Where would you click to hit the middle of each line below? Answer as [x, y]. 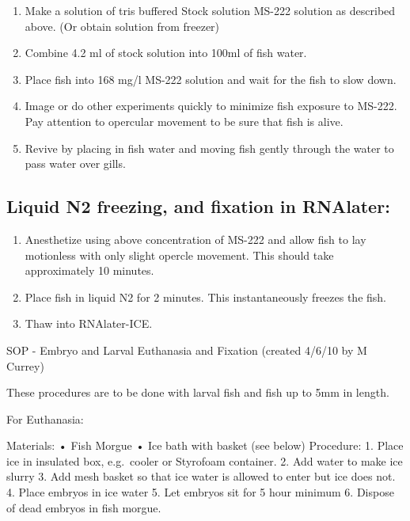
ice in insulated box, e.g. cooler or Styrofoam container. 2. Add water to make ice [205, 460]
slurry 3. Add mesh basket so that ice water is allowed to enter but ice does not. [201, 476]
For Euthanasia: [45, 418]
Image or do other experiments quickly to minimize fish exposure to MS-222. [211, 106]
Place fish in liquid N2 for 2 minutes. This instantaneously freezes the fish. [205, 297]
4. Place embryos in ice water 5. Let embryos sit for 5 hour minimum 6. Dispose [200, 492]
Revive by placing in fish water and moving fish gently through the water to [209, 148]
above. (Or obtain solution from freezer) [122, 26]
